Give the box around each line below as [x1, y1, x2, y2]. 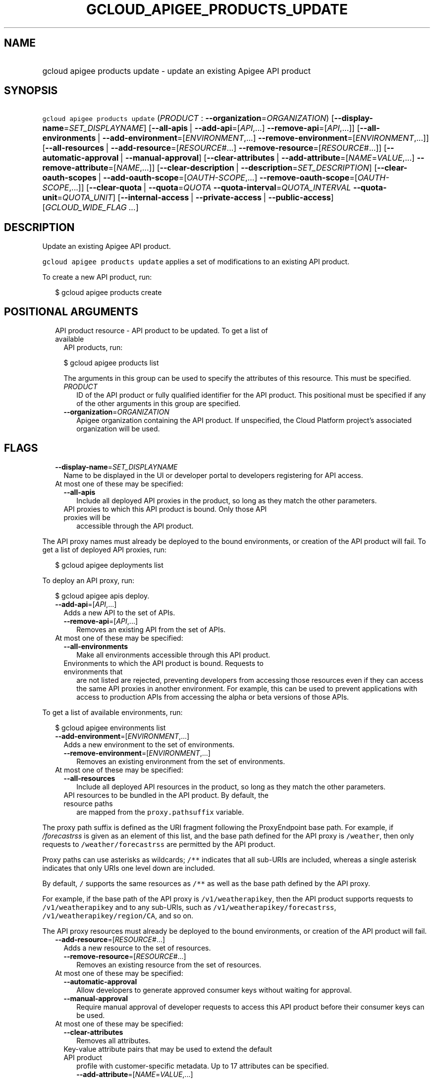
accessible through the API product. [76, 521, 194, 530]
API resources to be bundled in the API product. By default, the [63, 790, 269, 799]
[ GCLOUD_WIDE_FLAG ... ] [42, 202, 139, 213]
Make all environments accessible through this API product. [76, 650, 271, 659]
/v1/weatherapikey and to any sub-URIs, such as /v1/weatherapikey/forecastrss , [42, 902, 336, 911]
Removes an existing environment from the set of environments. [76, 757, 285, 766]
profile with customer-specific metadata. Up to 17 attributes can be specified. [76, 1061, 329, 1070]
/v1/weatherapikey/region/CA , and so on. [42, 911, 194, 920]
